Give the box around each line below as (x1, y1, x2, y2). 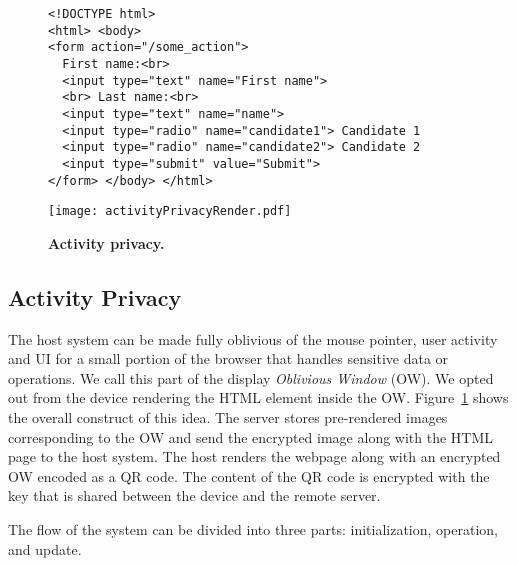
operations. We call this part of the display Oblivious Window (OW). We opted (8, 367, 494, 388)
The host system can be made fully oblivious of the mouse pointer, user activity (8, 328, 498, 349)
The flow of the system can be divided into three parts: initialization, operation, (8, 519, 498, 540)
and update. (8, 538, 82, 559)
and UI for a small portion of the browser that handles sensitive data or (8, 348, 449, 369)
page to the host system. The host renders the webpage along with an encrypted (8, 446, 501, 467)
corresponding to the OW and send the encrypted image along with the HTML (8, 426, 494, 447)
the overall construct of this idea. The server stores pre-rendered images (8, 407, 448, 428)
